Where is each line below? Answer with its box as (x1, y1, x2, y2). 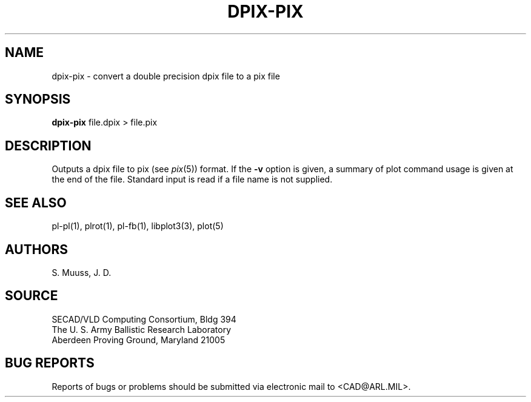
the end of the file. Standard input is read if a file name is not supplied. (52, 174, 333, 185)
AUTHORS (5, 241, 68, 257)
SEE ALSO (5, 195, 67, 210)
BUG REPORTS (5, 355, 95, 371)
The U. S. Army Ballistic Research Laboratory (52, 324, 232, 335)
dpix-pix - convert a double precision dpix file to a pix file (52, 70, 280, 81)
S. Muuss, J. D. (52, 267, 112, 278)
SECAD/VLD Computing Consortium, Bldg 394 (52, 313, 236, 324)
